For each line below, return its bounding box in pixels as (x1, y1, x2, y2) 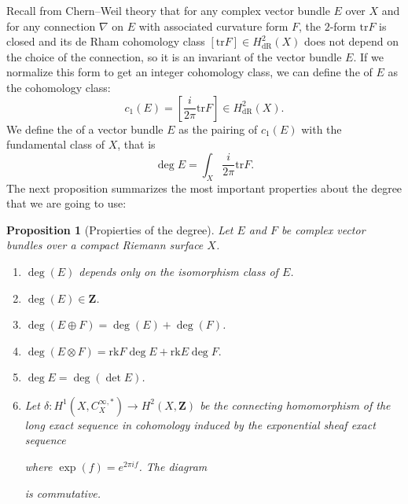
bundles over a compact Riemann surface (6, 237, 204, 253)
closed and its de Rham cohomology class (6, 33, 205, 50)
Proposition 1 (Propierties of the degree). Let (6, 221, 233, 237)
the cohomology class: (6, 79, 111, 95)
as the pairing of (178, 120, 258, 137)
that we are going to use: (6, 195, 127, 212)
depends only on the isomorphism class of (79, 263, 278, 279)
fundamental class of (6, 136, 105, 153)
